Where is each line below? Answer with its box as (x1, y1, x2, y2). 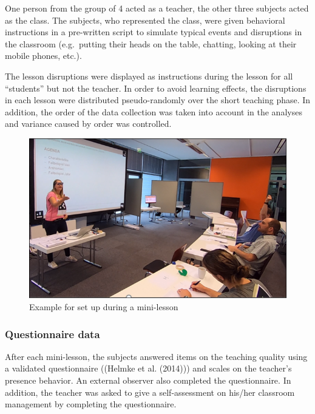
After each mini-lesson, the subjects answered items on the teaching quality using (5, 350, 308, 362)
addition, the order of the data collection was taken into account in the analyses (5, 105, 302, 118)
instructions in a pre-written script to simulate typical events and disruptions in (5, 25, 302, 38)
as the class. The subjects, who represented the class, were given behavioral (5, 13, 285, 26)
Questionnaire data (5, 326, 100, 341)
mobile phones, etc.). (5, 49, 82, 62)
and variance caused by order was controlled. (5, 117, 172, 130)
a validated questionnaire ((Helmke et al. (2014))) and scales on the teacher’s (5, 362, 292, 375)
